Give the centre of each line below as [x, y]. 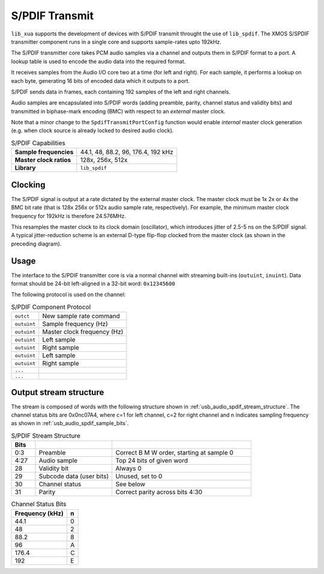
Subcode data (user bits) [74, 476]
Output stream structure [58, 392]
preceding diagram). [36, 244]
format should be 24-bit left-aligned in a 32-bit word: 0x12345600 [93, 283]
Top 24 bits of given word [152, 461]
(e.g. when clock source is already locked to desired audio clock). [92, 131]
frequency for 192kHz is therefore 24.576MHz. [68, 216]
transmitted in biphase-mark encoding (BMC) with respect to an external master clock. [118, 111]
